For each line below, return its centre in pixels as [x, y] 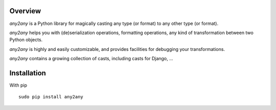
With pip [18, 85]
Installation [28, 73]
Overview [25, 11]
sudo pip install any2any [51, 97]
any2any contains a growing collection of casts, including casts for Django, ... [91, 59]
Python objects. [26, 40]
